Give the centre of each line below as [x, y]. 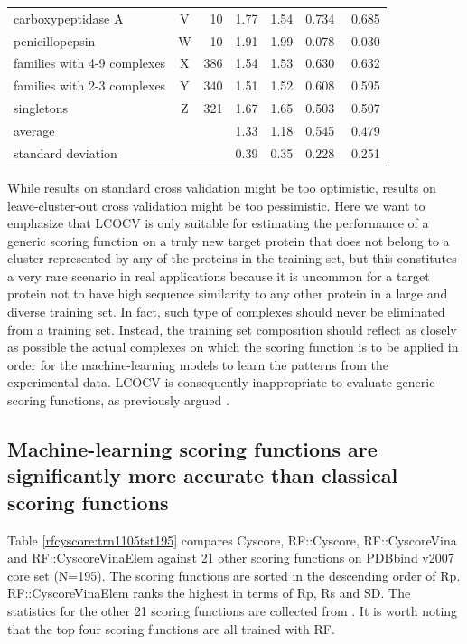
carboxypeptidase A [69, 18]
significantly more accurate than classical [203, 475]
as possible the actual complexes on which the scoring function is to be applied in [233, 347]
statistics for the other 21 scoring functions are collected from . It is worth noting [233, 610]
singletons [41, 108]
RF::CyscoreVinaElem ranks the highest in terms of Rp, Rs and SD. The [209, 593]
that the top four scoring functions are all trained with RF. [171, 628]
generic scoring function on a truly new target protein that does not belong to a [229, 240]
